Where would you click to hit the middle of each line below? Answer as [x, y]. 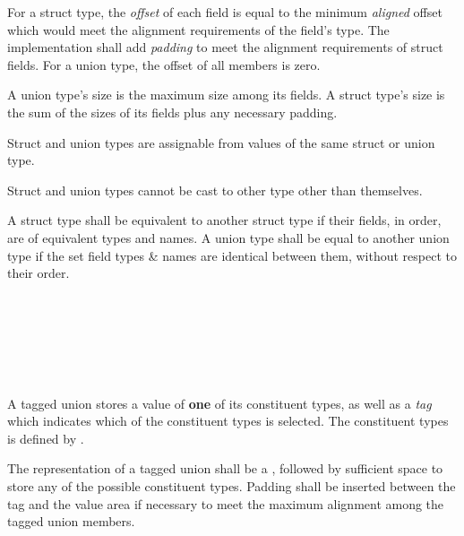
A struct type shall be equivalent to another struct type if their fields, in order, [224, 220]
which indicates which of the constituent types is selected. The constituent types [228, 421]
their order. [39, 273]
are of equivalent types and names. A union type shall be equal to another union [228, 237]
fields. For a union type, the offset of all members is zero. [164, 64]
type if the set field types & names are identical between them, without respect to [232, 255]
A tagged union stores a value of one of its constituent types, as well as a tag [219, 403]
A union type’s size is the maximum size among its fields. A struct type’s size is [226, 95]
